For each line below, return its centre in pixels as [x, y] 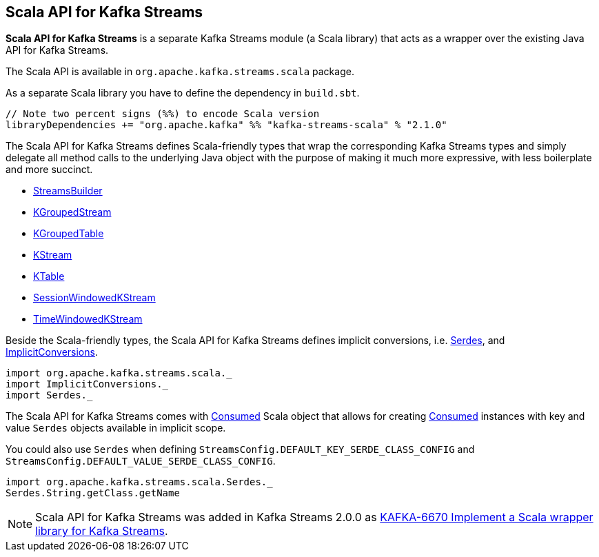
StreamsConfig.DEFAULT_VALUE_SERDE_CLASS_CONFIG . [141, 461]
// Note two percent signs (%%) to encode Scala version [163, 114]
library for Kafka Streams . [102, 531]
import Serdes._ [49, 395]
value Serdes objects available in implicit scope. [116, 428]
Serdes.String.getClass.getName [93, 493]
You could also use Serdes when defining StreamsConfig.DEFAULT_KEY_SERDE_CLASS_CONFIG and [240, 449]
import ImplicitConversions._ [87, 384]
